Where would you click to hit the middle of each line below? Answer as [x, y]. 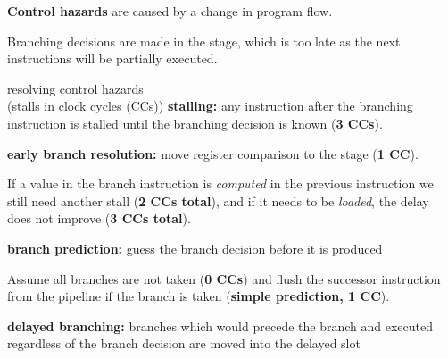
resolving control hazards [75, 88]
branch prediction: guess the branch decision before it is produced [195, 248]
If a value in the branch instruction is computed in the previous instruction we [220, 183]
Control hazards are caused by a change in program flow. [170, 11]
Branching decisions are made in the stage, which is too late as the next [204, 41]
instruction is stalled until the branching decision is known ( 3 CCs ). [195, 123]
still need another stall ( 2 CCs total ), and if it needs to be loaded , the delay [218, 200]
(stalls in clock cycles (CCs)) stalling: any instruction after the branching [210, 106]
